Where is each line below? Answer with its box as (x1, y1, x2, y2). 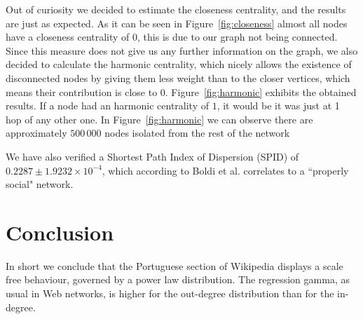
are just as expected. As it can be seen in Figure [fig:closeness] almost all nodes (6, 15, 348, 30)
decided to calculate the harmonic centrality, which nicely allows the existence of (6, 57, 352, 72)
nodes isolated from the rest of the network (104, 125, 290, 140)
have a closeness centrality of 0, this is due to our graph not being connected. (6, 29, 338, 44)
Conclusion (6, 217, 114, 246)
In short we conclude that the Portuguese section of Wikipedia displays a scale (6, 258, 343, 273)
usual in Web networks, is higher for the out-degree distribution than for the (6, 286, 334, 301)
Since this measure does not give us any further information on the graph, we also (6, 43, 358, 57)
